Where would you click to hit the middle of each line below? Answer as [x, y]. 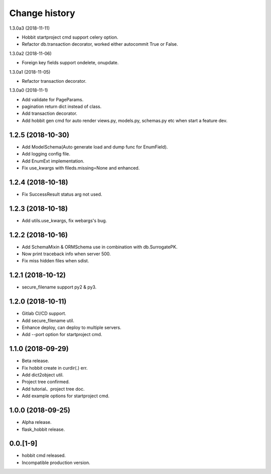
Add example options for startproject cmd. [66, 396]
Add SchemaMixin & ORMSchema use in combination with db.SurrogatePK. [100, 247]
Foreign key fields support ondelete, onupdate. [70, 63]
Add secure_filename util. [48, 321]
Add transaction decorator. [50, 113]
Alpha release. [37, 422]
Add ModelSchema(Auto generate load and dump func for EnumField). [95, 147]
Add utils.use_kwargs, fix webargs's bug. [64, 220]
